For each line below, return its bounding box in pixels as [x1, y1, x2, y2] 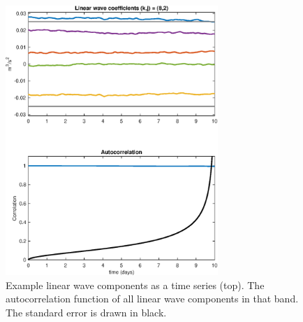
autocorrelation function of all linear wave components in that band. [6, 291, 299, 306]
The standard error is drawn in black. [6, 305, 167, 320]
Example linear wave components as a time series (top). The [6, 277, 265, 292]
